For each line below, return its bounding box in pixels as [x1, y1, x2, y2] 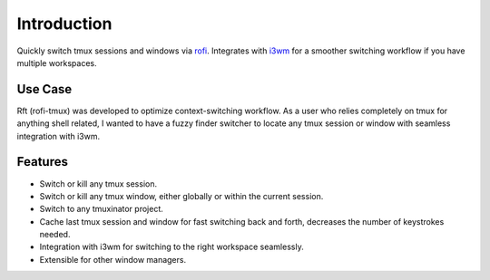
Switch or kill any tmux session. [39, 178, 158, 189]
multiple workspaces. [16, 57, 97, 68]
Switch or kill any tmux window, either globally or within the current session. [39, 190, 324, 201]
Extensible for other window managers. [39, 254, 186, 265]
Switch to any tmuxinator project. [39, 204, 163, 215]
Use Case [16, 82, 73, 97]
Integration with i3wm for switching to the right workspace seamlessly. [39, 241, 304, 253]
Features [16, 154, 68, 169]
